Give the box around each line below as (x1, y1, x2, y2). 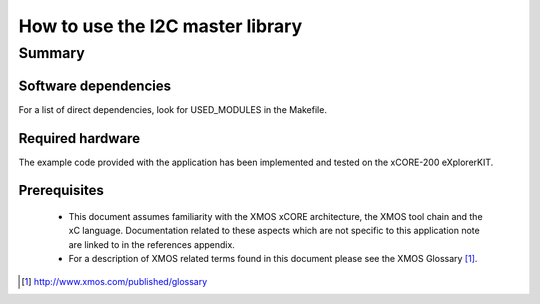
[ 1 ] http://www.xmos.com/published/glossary (21, 275, 208, 287)
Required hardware (18, 130, 140, 147)
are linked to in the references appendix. (68, 238, 235, 250)
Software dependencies (18, 77, 172, 94)
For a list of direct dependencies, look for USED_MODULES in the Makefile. (18, 103, 327, 115)
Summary (18, 44, 85, 62)
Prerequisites (18, 182, 104, 199)
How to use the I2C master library (18, 15, 303, 37)
